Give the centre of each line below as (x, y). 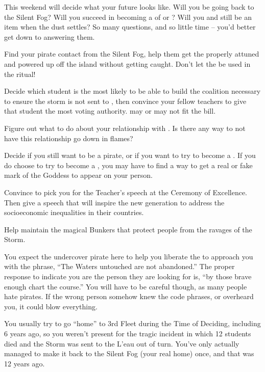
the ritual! (20, 74)
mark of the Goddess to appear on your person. (79, 175)
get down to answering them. (50, 36)
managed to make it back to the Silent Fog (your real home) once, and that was (129, 353)
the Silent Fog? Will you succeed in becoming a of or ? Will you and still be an (128, 17)
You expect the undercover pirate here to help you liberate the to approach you (129, 256)
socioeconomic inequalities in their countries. (74, 212)
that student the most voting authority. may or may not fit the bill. (110, 111)
